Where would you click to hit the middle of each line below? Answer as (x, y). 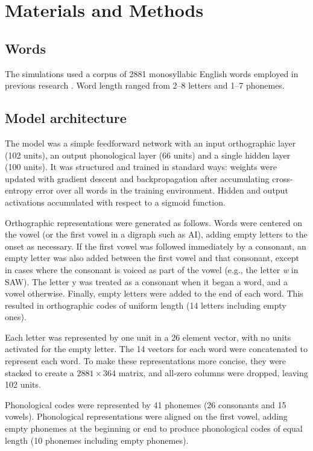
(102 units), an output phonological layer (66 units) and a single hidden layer (148, 155)
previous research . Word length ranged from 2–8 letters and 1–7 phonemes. (145, 85)
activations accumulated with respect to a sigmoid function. (115, 202)
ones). (16, 317)
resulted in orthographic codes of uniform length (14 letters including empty (146, 305)
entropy (19, 190)
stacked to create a (40, 372)
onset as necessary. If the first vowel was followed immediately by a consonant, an (156, 246)
